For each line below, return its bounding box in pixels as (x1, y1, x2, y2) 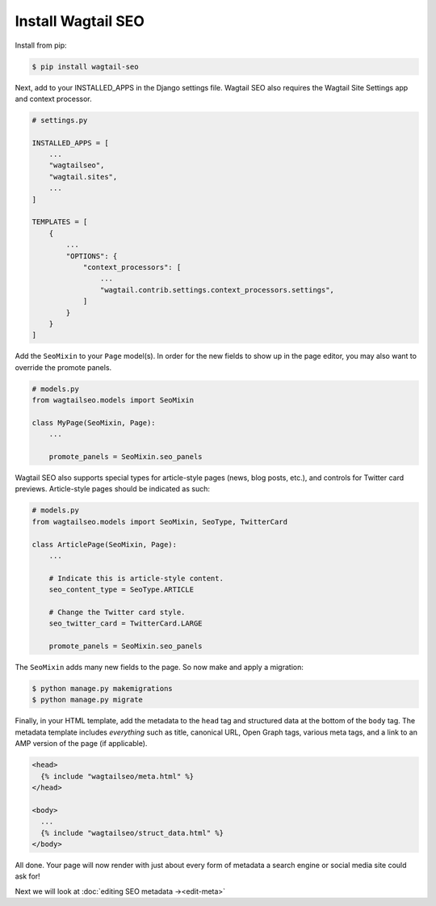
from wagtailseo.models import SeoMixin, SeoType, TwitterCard (31, 517, 288, 526)
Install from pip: (15, 40, 68, 50)
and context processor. (15, 94, 92, 103)
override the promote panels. (15, 362, 112, 372)
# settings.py (31, 116, 88, 124)
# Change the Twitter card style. (48, 607, 186, 617)
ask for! (15, 871, 40, 881)
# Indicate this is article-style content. (48, 574, 224, 583)
